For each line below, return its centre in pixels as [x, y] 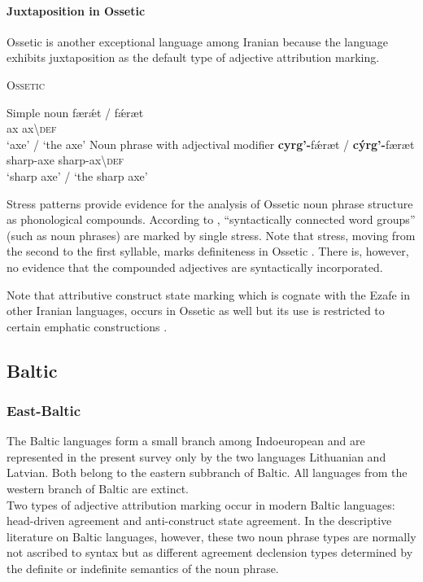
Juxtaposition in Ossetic [76, 10]
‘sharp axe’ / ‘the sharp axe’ [77, 175]
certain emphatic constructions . [87, 326]
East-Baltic [44, 410]
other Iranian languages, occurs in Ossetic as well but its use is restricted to [196, 311]
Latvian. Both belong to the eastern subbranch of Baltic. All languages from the [207, 473]
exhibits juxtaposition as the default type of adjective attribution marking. [193, 57]
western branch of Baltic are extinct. [98, 489]
